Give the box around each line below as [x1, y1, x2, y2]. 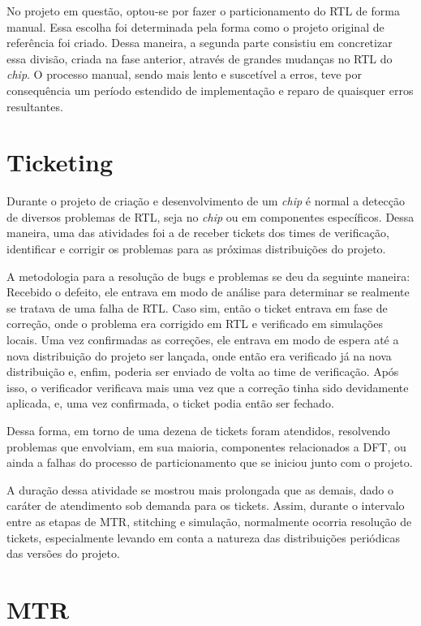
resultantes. [6, 97, 63, 114]
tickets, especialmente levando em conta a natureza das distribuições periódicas [6, 529, 401, 546]
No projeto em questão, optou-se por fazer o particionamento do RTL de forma [6, 2, 400, 19]
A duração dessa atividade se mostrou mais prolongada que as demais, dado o [6, 481, 394, 498]
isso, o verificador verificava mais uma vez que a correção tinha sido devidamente [6, 378, 409, 395]
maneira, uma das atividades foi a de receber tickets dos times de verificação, [6, 224, 389, 241]
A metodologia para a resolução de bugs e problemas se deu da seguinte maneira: [6, 267, 410, 284]
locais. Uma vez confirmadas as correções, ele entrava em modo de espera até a [6, 331, 399, 348]
